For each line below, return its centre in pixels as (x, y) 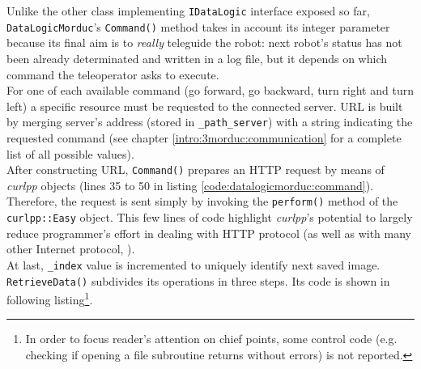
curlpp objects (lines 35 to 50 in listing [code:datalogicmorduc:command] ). (190, 185)
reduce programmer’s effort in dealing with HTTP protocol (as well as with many (209, 233)
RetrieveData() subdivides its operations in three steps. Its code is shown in (198, 280)
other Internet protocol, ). (71, 249)
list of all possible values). (70, 153)
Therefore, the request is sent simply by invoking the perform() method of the (202, 201)
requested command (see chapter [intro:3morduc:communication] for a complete (204, 137)
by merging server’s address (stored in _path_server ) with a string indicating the (210, 122)
